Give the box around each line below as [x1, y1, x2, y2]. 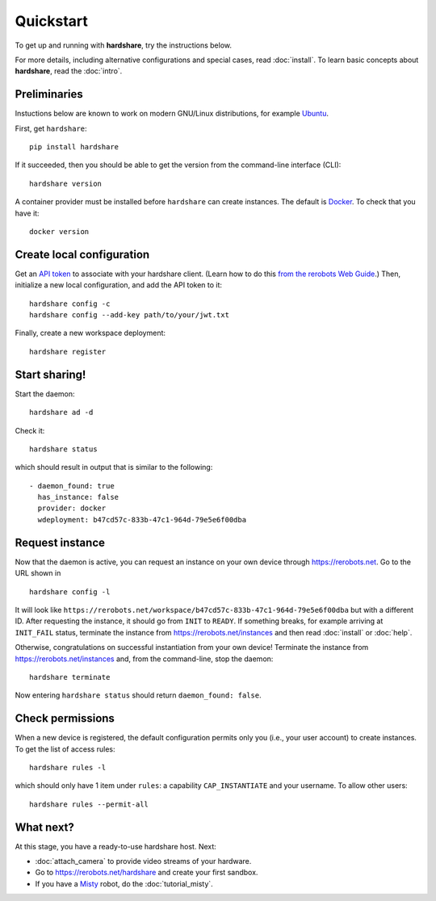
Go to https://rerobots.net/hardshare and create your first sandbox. [35, 868, 258, 878]
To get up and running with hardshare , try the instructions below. [15, 40, 232, 50]
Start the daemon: [15, 388, 76, 399]
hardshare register [29, 347, 107, 356]
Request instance [15, 535, 105, 549]
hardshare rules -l [29, 763, 107, 772]
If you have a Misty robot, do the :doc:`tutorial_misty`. [35, 878, 213, 888]
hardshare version [29, 178, 103, 188]
